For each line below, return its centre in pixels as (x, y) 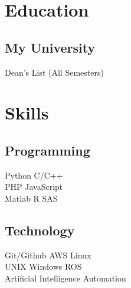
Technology (40, 230)
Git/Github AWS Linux (48, 255)
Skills (27, 113)
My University (50, 47)
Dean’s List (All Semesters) (54, 72)
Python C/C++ (34, 175)
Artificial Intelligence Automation (65, 278)
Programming (48, 150)
